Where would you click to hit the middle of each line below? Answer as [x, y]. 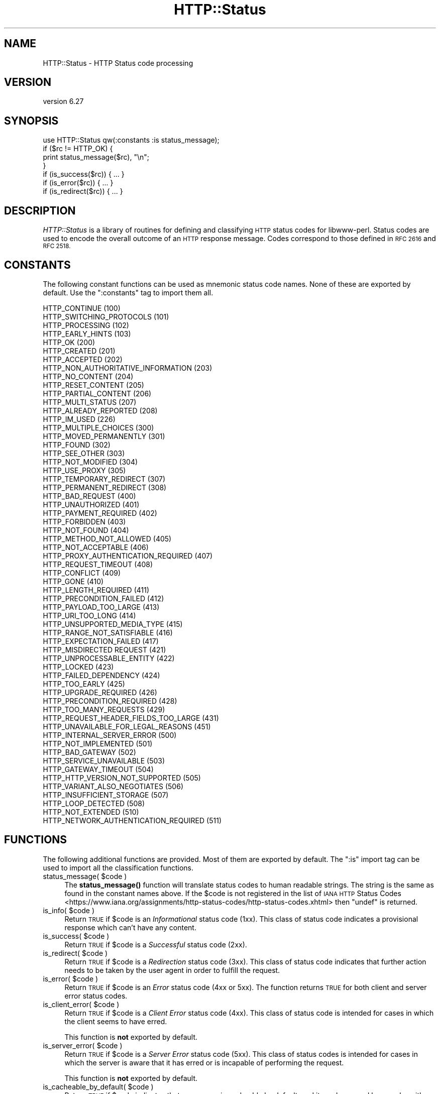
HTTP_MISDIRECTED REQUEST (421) [104, 649]
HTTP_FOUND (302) [77, 445]
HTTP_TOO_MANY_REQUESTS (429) [104, 709]
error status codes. [96, 996]
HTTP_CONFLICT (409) [82, 573]
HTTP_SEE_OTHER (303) [84, 453]
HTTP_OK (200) [69, 342]
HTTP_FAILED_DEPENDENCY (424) [101, 675]
